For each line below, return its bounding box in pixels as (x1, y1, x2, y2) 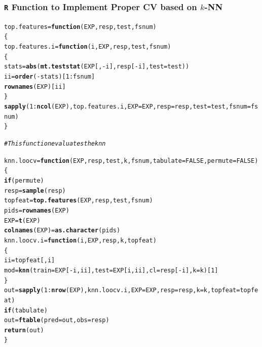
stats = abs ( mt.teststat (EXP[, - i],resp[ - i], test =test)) (4, 63, 190, 71)
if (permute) (4, 177, 44, 184)
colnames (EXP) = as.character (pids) (4, 227, 121, 234)
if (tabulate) (4, 306, 48, 314)
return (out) (4, 326, 44, 334)
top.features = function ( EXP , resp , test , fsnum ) (4, 23, 157, 30)
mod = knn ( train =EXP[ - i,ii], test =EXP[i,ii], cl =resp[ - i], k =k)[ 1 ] (4, 266, 218, 274)
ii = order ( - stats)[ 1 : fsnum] (4, 73, 95, 81)
